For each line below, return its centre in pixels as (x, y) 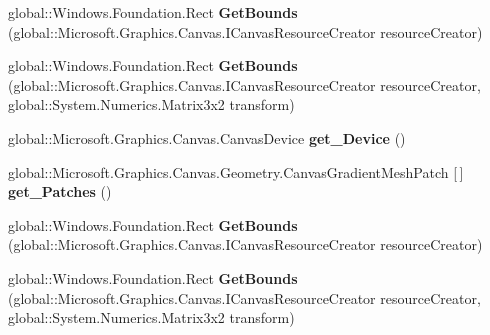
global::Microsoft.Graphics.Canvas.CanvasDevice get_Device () (207, 137)
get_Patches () (60, 191)
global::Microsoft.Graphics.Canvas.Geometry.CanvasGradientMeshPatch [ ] (236, 171)
